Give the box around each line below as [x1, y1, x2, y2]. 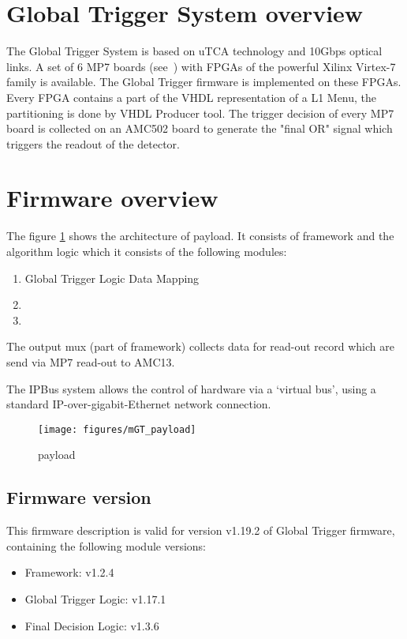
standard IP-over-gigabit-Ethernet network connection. [6, 396, 271, 412]
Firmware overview [6, 182, 218, 214]
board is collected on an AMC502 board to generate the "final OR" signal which [6, 120, 393, 137]
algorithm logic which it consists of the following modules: [6, 243, 287, 259]
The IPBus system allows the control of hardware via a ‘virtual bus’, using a [6, 380, 376, 397]
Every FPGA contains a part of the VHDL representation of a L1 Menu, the [6, 88, 377, 105]
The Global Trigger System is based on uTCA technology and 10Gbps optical [6, 43, 383, 59]
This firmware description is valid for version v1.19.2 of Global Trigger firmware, [6, 522, 395, 539]
